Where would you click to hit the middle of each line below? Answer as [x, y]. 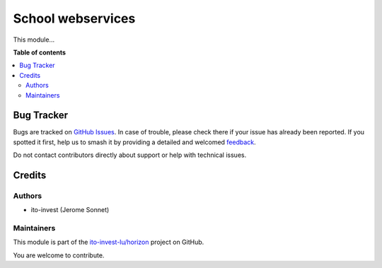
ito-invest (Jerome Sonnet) [70, 210]
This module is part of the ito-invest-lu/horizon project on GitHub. [109, 242]
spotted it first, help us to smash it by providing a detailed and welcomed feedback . [134, 142]
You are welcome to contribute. [59, 255]
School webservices [74, 18]
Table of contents [40, 52]
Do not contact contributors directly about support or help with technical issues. [130, 155]
